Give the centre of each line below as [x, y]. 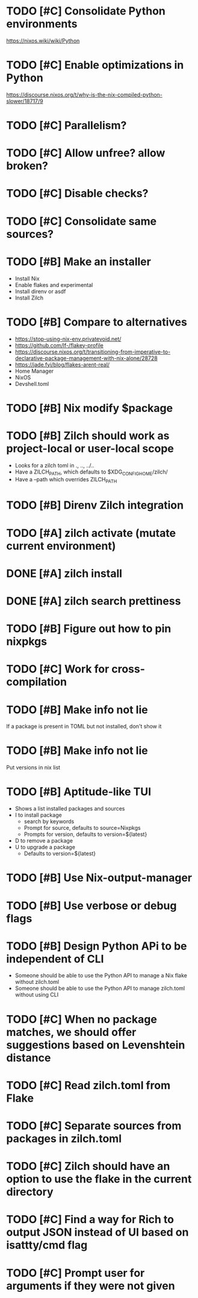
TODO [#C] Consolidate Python [86, 11]
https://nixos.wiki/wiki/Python [43, 40]
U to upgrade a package [45, 847]
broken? [27, 166]
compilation [37, 682]
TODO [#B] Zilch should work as [88, 435]
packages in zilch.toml [64, 1139]
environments [42, 24]
